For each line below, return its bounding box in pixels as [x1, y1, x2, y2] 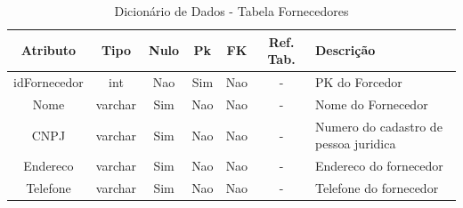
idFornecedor [13, 73, 84, 92]
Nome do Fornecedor [314, 94, 428, 113]
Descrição [314, 41, 376, 60]
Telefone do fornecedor [314, 179, 439, 196]
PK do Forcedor [314, 73, 402, 92]
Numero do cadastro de [314, 116, 443, 135]
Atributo [20, 41, 77, 60]
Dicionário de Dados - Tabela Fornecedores [114, 2, 349, 20]
